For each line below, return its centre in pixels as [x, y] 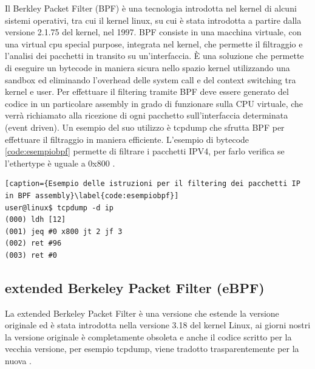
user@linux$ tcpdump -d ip [59, 208]
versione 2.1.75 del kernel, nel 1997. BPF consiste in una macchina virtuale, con [153, 32]
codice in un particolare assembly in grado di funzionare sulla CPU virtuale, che [154, 103]
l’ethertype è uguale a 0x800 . [60, 163]
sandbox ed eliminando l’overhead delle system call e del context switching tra [151, 79]
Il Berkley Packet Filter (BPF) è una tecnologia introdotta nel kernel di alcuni [151, 8]
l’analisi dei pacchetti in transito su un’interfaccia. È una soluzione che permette [154, 56]
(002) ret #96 [33, 243]
